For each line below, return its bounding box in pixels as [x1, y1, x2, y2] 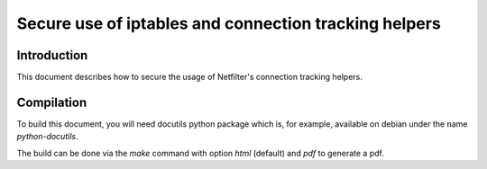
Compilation [16, 94, 87, 110]
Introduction [16, 48, 88, 63]
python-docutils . [16, 131, 78, 142]
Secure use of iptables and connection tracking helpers [16, 13, 441, 33]
